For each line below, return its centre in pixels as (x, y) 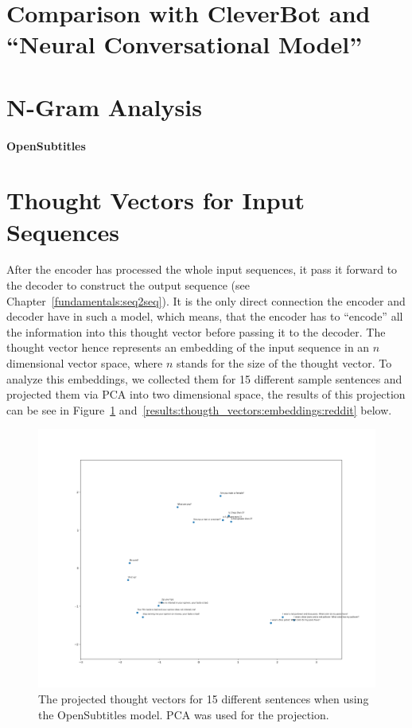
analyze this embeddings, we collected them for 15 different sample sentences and (204, 378)
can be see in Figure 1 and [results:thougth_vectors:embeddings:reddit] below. (199, 409)
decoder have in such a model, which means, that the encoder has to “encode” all (205, 316)
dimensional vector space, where (85, 363)
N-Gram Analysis (104, 106)
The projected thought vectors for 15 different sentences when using (204, 699)
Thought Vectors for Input (155, 200)
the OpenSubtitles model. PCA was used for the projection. (184, 714)
